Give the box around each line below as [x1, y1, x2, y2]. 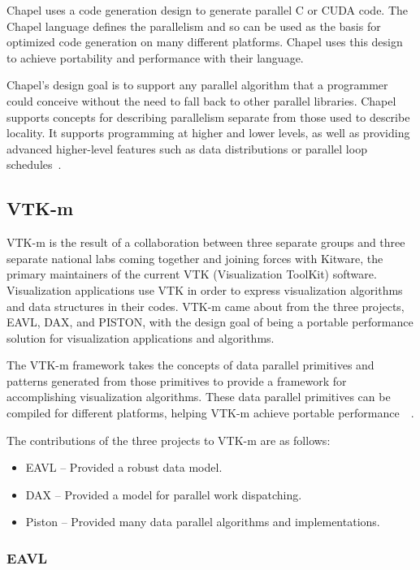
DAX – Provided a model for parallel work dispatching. [25, 486, 302, 503]
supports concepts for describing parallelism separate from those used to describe [6, 108, 410, 125]
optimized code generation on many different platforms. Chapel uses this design [6, 33, 403, 50]
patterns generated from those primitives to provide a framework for [6, 372, 347, 389]
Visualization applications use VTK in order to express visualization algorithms [6, 281, 403, 298]
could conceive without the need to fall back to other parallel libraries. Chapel [6, 92, 396, 109]
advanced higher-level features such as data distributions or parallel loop [6, 140, 367, 157]
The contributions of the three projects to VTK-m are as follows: [6, 431, 331, 448]
